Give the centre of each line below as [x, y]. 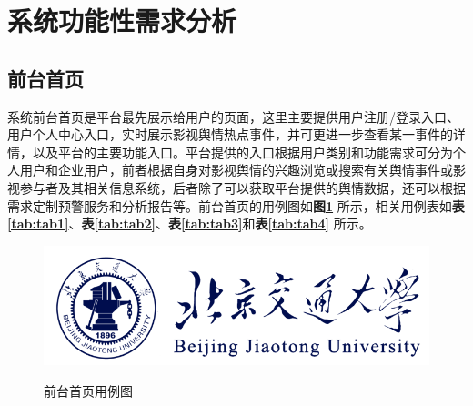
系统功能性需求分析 [122, 20]
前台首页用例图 [88, 390]
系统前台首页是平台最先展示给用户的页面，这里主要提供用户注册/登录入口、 [233, 116]
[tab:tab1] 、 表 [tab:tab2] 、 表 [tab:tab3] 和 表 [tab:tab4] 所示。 [190, 223]
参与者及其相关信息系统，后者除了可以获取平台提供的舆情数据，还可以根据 [242, 187]
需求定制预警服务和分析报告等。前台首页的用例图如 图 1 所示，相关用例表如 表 [236, 205]
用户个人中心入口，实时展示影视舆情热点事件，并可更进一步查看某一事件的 [230, 134]
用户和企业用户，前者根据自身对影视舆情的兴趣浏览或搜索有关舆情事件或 [236, 170]
